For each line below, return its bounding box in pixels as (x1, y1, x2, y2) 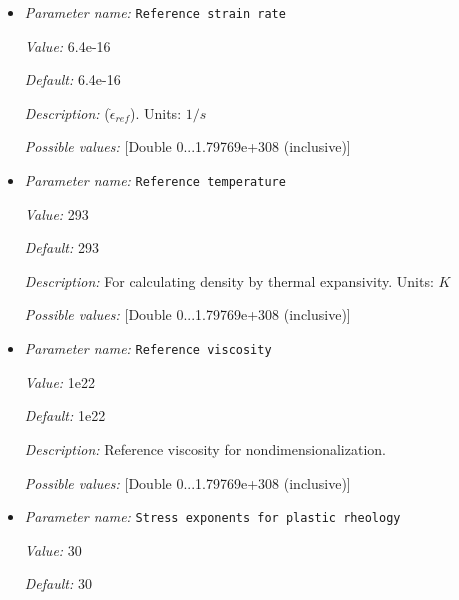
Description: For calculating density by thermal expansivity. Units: (24, 270, 434, 291)
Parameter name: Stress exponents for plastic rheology (24, 506, 401, 527)
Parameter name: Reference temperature (24, 170, 286, 191)
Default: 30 (24, 573, 92, 594)
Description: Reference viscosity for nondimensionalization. (24, 438, 386, 459)
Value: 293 (24, 203, 89, 224)
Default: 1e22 (24, 405, 106, 426)
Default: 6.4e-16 (24, 69, 121, 90)
